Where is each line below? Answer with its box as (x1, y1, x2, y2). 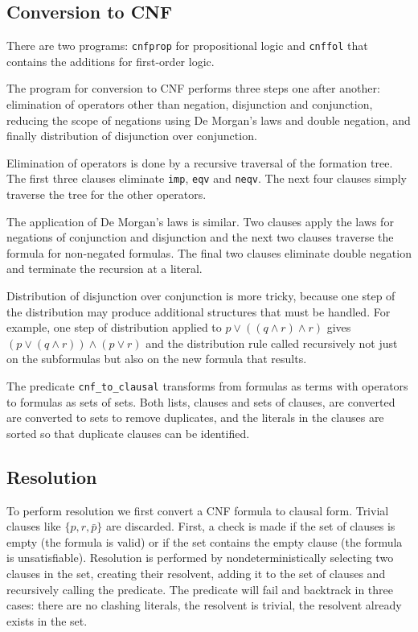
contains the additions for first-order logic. (6, 52, 215, 69)
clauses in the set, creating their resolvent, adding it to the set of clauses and (6, 565, 386, 582)
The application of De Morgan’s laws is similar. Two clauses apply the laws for (6, 213, 394, 229)
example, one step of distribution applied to (6, 319, 222, 336)
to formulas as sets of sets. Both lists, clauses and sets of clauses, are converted (6, 393, 395, 410)
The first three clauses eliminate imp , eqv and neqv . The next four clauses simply (6, 170, 408, 187)
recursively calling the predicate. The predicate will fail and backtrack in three (6, 580, 393, 597)
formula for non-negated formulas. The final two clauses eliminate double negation (6, 244, 412, 261)
